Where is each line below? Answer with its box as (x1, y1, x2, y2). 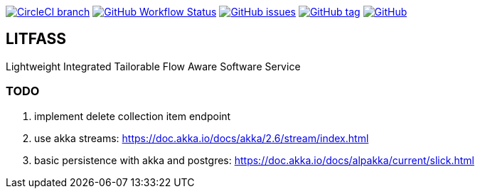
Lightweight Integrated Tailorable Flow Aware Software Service (6, 60, 301, 72)
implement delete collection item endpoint (34, 109, 231, 122)
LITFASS (6, 30, 67, 48)
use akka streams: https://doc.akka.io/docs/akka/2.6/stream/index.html (34, 131, 369, 144)
